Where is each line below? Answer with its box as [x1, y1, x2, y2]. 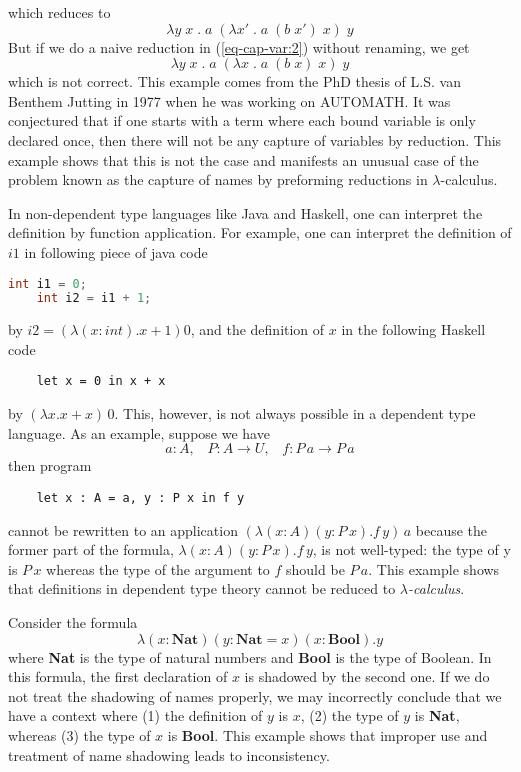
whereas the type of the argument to [46, 558, 270, 579]
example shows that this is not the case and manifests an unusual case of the [8, 149, 479, 170]
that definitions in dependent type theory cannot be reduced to [8, 578, 396, 599]
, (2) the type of [300, 705, 399, 726]
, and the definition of [190, 319, 325, 340]
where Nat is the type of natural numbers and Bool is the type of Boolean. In [8, 646, 492, 667]
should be [286, 558, 345, 579]
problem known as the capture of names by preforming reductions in [8, 169, 428, 190]
